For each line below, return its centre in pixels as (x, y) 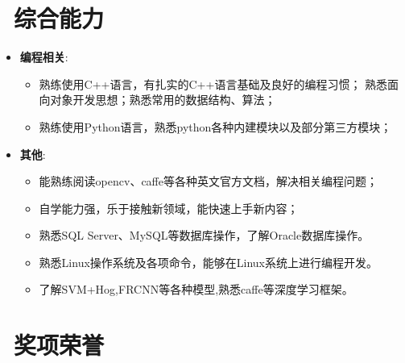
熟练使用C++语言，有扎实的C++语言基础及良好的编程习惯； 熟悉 (213, 83)
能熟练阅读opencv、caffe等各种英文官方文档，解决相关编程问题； (208, 181)
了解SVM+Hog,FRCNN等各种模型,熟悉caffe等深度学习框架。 (196, 289)
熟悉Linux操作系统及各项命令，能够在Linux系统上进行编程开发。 (209, 262)
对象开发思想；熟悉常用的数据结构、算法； (163, 100)
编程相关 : (44, 57)
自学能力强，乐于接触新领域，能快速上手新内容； (169, 208)
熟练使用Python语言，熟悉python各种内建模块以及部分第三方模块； (215, 126)
